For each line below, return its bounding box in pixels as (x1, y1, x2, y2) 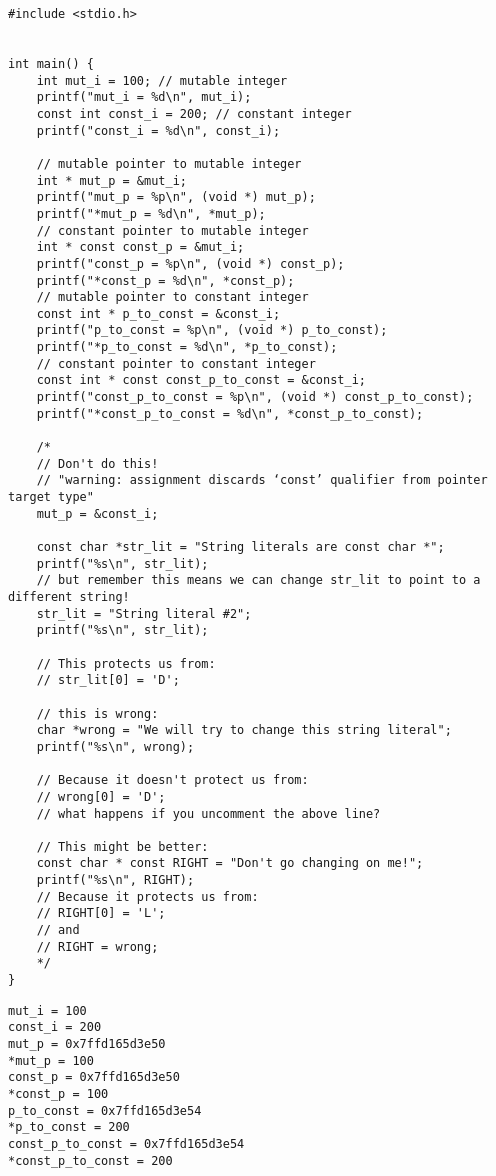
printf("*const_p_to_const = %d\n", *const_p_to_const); (36, 406, 424, 421)
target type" (8, 490, 94, 505)
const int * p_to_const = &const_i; (36, 306, 281, 321)
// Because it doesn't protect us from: (36, 773, 309, 788)
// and (36, 923, 80, 938)
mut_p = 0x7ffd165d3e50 (8, 1037, 166, 1052)
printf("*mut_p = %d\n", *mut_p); (36, 206, 266, 221)
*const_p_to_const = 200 (8, 1153, 173, 1168)
